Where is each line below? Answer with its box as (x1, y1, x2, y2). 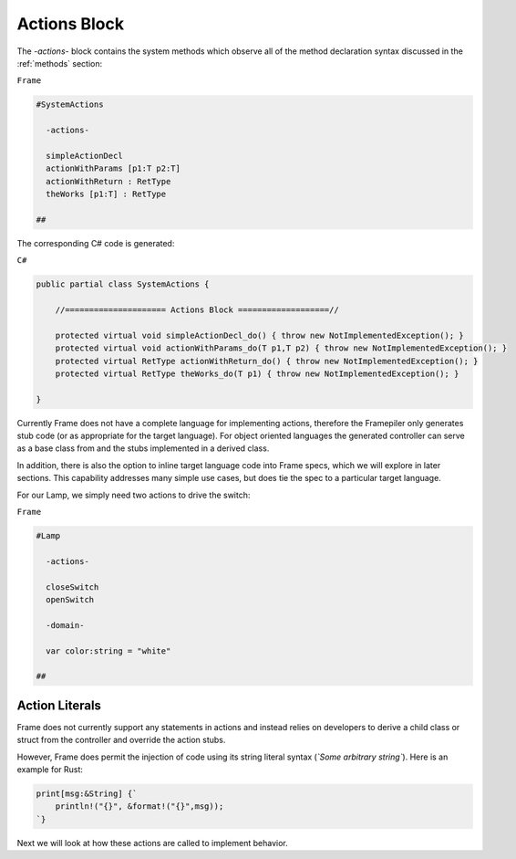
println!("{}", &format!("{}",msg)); (55, 801, 224, 812)
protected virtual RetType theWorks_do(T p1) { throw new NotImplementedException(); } (55, 368, 459, 379)
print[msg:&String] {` (36, 788, 138, 799)
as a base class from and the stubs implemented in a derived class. (16, 443, 270, 454)
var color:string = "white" (46, 645, 171, 656)
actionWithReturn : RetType (46, 176, 171, 186)
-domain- (46, 620, 85, 630)
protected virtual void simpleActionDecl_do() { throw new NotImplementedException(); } (55, 330, 464, 340)
